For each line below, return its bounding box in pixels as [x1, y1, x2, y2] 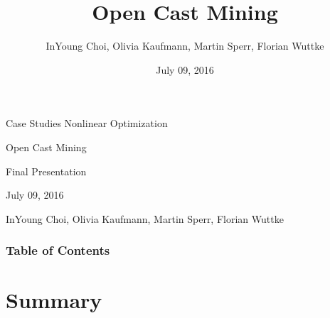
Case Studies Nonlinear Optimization [6, 116, 168, 131]
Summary [6, 285, 102, 314]
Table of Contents [6, 241, 110, 259]
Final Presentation [6, 163, 87, 178]
